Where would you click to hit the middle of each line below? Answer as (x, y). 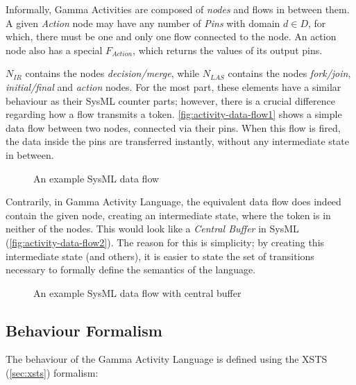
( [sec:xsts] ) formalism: (52, 373)
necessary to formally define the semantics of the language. (131, 269)
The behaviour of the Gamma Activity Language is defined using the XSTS (167, 359)
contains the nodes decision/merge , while (112, 73)
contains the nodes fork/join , (289, 73)
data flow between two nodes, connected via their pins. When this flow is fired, (173, 127)
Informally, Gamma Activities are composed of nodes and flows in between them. (178, 9)
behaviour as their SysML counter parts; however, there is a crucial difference (170, 100)
